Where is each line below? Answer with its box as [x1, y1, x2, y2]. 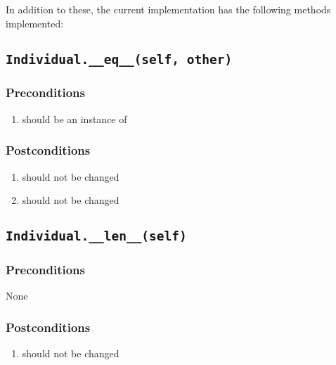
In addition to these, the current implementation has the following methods [6, 2, 331, 16]
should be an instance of [22, 111, 127, 126]
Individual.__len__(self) [6, 229, 187, 244]
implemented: [6, 15, 64, 30]
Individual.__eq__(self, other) [6, 51, 233, 67]
